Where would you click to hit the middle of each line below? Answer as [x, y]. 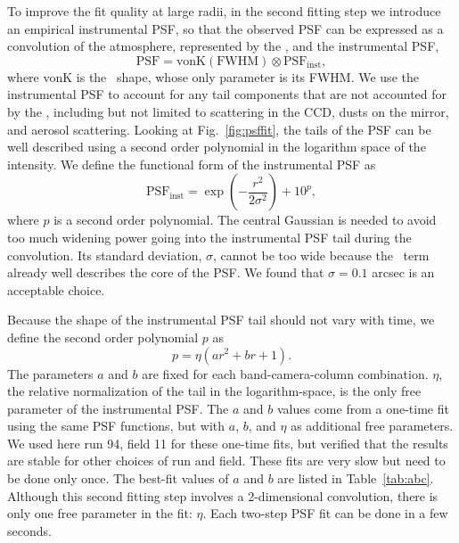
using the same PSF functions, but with [116, 426]
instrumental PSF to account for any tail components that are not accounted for [227, 94]
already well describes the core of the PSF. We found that [166, 272]
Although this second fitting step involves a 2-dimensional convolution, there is [223, 495]
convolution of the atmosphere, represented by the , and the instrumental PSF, [223, 46]
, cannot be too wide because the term [321, 255]
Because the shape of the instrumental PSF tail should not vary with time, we [221, 320]
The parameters [50, 373]
